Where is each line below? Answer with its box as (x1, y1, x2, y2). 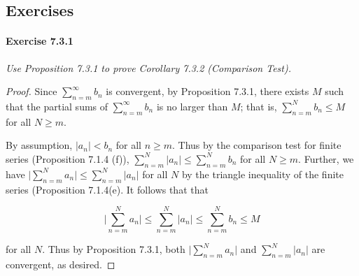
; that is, (240, 99, 277, 113)
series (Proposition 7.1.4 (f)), (6, 151, 129, 166)
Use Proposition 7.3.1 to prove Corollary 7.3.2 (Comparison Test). (6, 60, 292, 75)
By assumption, (6, 138, 73, 152)
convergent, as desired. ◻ (6, 257, 115, 272)
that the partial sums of (6, 99, 108, 113)
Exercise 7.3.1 (6, 34, 73, 48)
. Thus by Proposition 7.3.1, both (42, 242, 185, 256)
